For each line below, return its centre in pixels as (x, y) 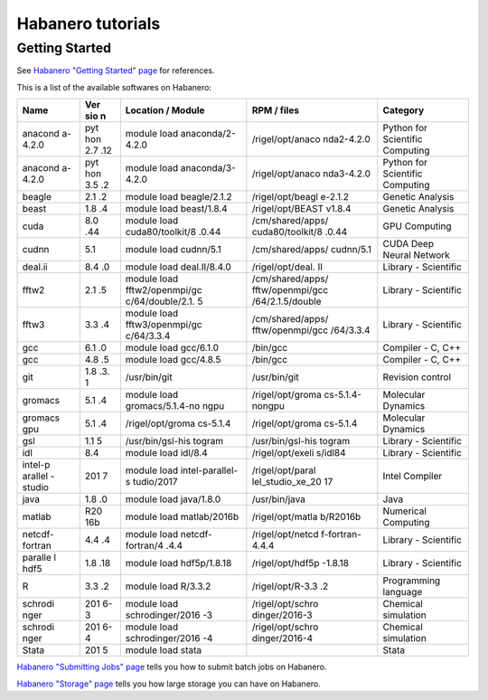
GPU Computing (417, 226)
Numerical (404, 511)
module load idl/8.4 (166, 453)
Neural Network (417, 255)
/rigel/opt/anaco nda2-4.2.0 (311, 139)
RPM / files (276, 110)
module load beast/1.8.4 (176, 209)
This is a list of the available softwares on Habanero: (114, 87)
